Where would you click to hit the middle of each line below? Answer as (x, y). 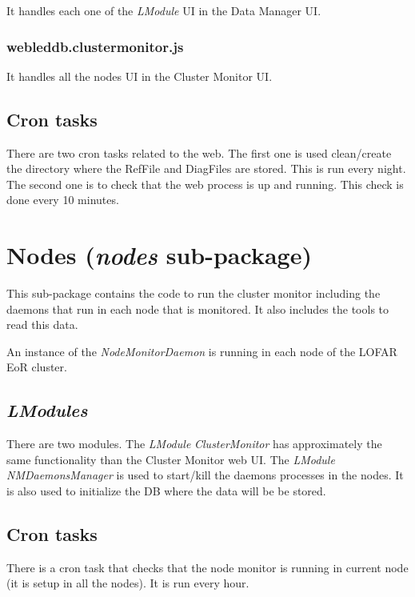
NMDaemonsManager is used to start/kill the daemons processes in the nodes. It (205, 475)
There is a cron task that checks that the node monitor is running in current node (207, 567)
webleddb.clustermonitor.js (95, 46)
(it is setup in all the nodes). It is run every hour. (128, 583)
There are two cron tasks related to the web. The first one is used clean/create (199, 152)
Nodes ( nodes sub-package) (159, 255)
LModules (47, 410)
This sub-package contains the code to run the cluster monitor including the (194, 293)
